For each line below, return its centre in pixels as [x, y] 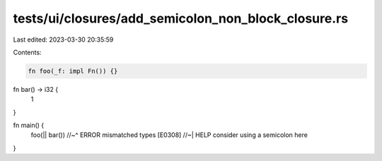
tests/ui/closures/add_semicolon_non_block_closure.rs [181, 18]
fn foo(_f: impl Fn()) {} [73, 71]
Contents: [27, 52]
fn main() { [29, 125]
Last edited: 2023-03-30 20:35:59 [63, 40]
